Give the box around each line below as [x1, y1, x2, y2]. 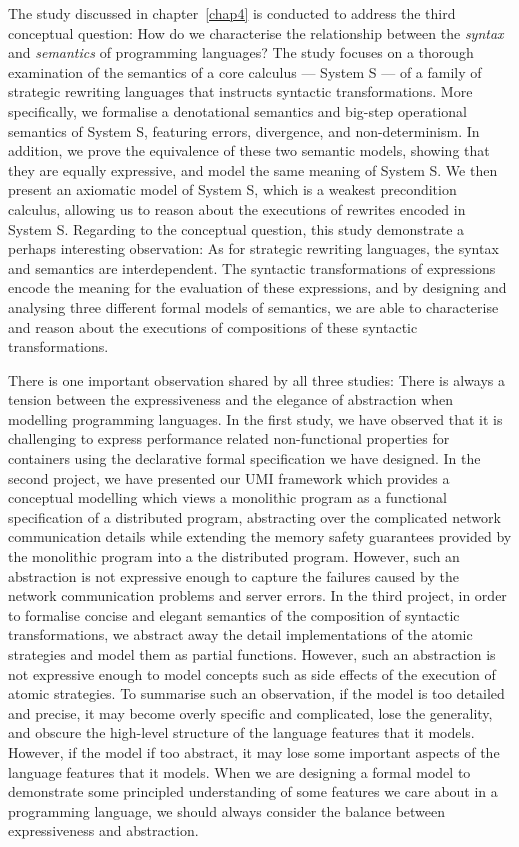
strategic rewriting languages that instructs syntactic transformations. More [8, 81, 473, 102]
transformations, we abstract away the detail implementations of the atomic [8, 624, 473, 645]
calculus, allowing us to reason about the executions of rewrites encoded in [8, 198, 466, 219]
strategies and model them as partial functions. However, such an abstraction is [8, 644, 496, 664]
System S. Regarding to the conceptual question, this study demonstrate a [8, 218, 465, 239]
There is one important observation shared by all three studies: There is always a [8, 369, 505, 390]
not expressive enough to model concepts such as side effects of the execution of [8, 663, 496, 684]
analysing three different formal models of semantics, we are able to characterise [8, 296, 499, 317]
